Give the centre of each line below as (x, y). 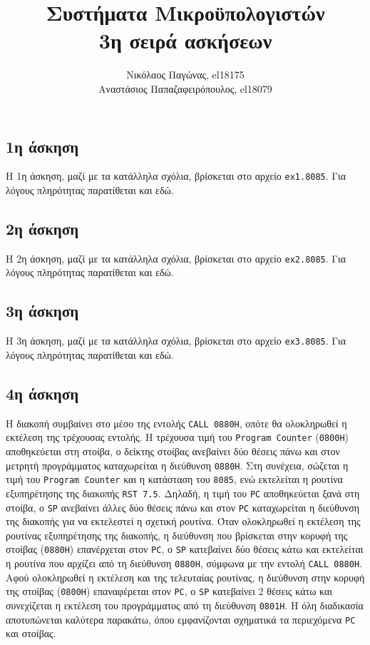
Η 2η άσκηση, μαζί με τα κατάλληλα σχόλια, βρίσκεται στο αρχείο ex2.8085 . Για (176, 258)
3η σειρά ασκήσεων (185, 40)
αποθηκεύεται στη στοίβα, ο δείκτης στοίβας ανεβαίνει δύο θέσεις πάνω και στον (173, 451)
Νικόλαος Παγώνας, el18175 (185, 75)
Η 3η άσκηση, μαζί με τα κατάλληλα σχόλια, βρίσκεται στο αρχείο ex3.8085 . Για (176, 341)
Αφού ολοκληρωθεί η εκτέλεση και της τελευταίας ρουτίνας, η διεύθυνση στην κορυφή (185, 577)
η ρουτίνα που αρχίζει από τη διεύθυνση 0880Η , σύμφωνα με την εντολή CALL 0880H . (184, 563)
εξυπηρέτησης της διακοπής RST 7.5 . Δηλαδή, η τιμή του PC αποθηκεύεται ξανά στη (183, 493)
